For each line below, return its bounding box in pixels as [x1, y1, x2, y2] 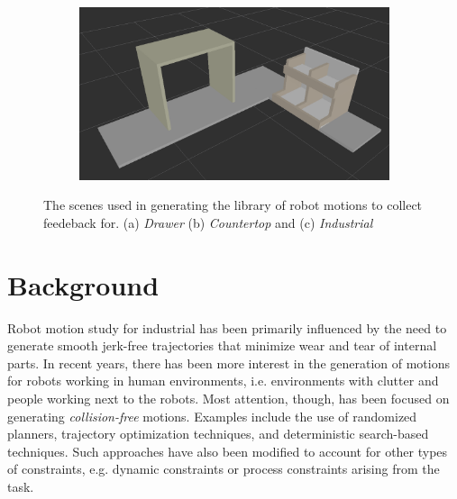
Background [7, 266, 160, 303]
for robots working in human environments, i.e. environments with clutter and [7, 371, 439, 390]
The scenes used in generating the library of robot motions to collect [43, 195, 423, 214]
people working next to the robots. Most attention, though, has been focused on [7, 389, 450, 408]
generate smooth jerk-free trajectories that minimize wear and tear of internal [7, 336, 437, 355]
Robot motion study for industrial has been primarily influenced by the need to [7, 318, 447, 337]
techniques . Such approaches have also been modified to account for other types [7, 441, 448, 460]
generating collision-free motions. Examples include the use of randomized [7, 406, 417, 425]
